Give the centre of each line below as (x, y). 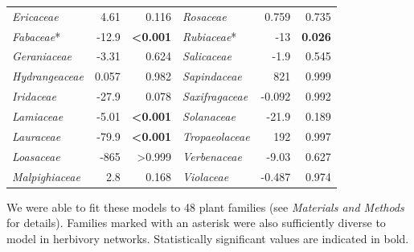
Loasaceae (36, 156)
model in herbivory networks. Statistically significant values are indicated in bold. (208, 238)
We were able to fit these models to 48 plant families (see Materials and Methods (205, 207)
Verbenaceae (212, 156)
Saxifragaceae (215, 96)
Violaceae (206, 176)
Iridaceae (34, 96)
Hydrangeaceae (48, 76)
